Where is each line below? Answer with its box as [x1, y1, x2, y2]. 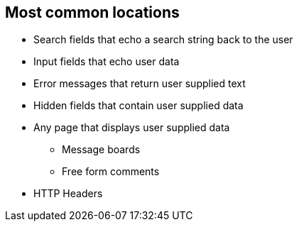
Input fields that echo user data [33, 55, 180, 68]
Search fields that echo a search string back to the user [33, 33, 293, 46]
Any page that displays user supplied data [33, 121, 230, 134]
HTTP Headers [33, 187, 103, 200]
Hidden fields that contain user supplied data [33, 99, 244, 112]
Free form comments [62, 165, 160, 178]
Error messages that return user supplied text [33, 77, 246, 90]
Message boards [62, 143, 141, 156]
